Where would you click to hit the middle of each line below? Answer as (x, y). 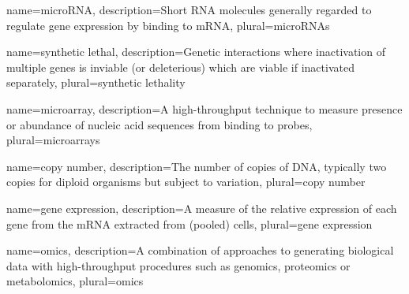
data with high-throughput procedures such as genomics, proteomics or (178, 265)
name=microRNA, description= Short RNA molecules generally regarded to (189, 9)
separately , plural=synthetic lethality (96, 82)
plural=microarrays (53, 140)
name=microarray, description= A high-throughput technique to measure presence (204, 108)
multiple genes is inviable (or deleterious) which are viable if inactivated (180, 67)
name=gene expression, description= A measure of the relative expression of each (202, 208)
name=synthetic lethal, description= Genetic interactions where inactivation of (196, 52)
